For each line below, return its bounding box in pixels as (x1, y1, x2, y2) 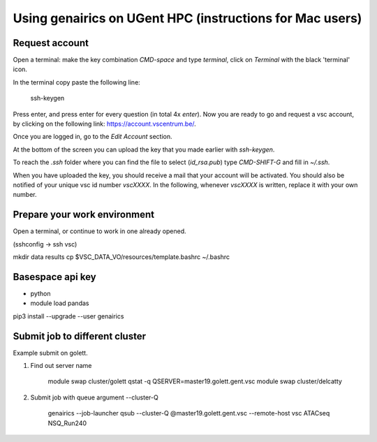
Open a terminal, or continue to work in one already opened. (13, 227, 186, 235)
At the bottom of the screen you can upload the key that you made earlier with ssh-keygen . (13, 145, 275, 154)
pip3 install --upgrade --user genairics (13, 311, 124, 321)
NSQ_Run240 (47, 419, 87, 427)
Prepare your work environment (13, 209, 155, 221)
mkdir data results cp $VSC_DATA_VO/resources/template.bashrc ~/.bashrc (13, 253, 230, 261)
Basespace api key (13, 271, 97, 283)
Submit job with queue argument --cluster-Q (30, 393, 158, 402)
